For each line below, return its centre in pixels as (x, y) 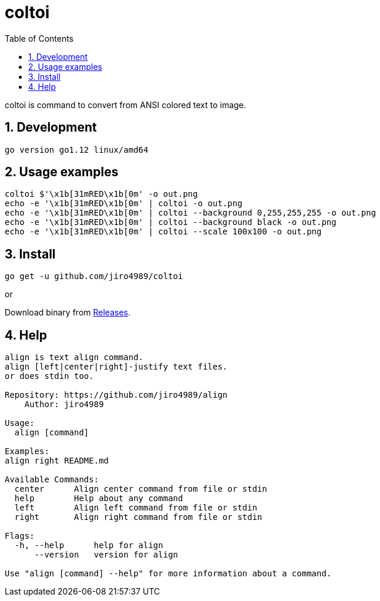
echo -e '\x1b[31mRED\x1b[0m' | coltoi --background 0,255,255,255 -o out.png (191, 213)
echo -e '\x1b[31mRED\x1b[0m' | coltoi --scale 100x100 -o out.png (163, 232)
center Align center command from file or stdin (141, 489)
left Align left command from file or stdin (136, 508)
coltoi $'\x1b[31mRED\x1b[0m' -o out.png (101, 194)
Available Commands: (52, 480)
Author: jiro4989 (64, 404)
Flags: (20, 536)
